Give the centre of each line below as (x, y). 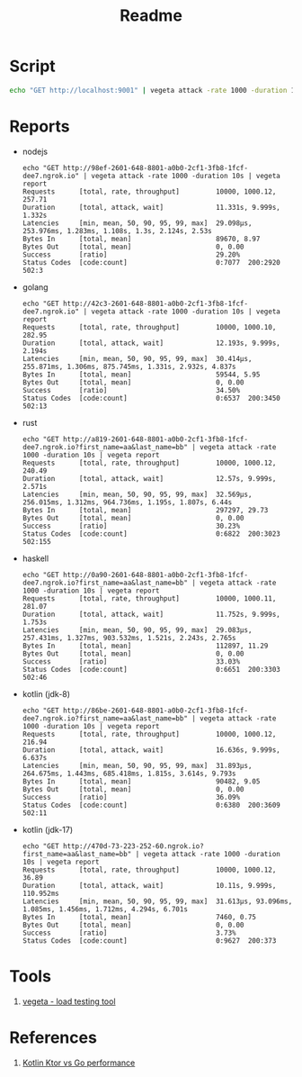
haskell (36, 558)
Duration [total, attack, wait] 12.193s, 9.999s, (151, 343)
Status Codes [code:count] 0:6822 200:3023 (151, 534)
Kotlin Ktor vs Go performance (79, 1063)
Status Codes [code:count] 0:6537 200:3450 (151, 398)
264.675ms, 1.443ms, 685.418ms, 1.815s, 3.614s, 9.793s (129, 774)
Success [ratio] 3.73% (129, 933)
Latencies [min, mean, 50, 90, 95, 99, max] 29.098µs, (137, 223)
